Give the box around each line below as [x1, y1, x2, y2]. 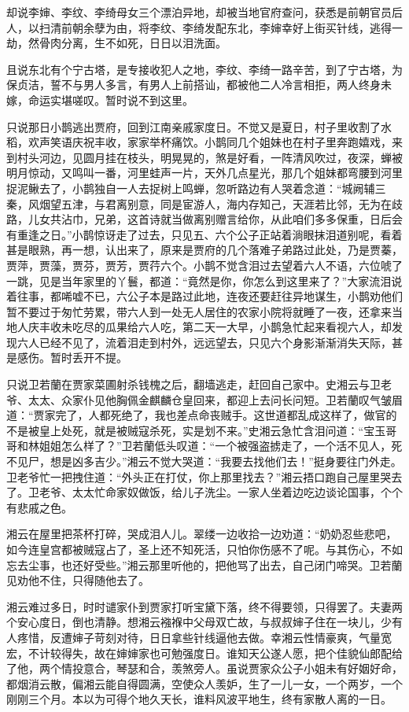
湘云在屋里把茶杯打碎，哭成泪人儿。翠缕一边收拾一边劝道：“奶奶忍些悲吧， [6, 526, 397, 542]
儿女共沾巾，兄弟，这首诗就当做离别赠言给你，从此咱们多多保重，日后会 [28, 211, 403, 227]
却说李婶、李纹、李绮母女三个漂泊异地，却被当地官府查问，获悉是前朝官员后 [6, 4, 403, 20]
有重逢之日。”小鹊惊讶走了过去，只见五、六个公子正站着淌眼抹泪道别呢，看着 [6, 226, 403, 242]
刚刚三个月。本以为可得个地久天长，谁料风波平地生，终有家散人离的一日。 [6, 691, 392, 707]
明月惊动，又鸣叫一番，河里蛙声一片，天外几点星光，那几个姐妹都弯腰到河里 [6, 164, 403, 181]
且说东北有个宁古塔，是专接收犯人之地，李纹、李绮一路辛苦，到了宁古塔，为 [6, 61, 403, 77]
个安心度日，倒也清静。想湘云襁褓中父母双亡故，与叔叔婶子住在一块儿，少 [6, 614, 392, 630]
